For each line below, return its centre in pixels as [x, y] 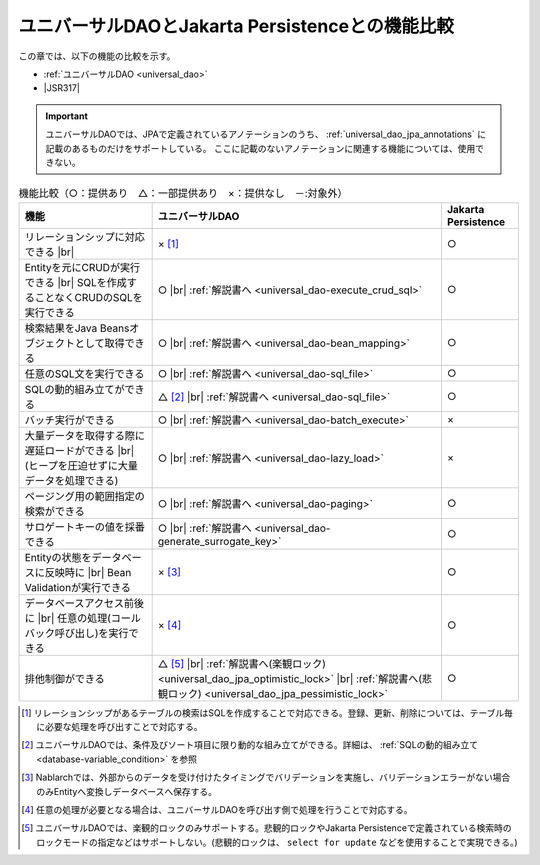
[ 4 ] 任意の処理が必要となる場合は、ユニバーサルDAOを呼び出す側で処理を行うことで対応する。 [217, 809]
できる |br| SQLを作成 [75, 282]
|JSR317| [61, 88]
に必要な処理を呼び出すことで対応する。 [119, 727]
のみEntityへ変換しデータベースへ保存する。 [126, 791]
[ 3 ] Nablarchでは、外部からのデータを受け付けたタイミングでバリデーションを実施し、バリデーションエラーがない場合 [266, 777]
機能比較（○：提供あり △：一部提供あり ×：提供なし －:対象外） [183, 193]
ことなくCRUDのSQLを [89, 297]
